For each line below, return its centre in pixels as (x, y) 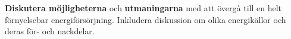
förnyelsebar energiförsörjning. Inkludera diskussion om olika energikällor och (145, 19)
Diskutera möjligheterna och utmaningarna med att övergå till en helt (143, 8)
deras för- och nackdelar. (50, 31)
